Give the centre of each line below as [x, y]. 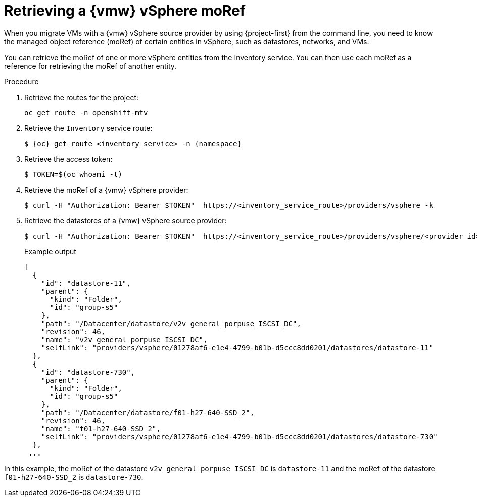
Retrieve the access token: [68, 159]
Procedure [21, 81]
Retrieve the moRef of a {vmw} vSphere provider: [106, 190]
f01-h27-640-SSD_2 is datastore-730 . [74, 477]
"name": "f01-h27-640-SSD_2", [101, 428]
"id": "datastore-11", [86, 283]
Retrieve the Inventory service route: [88, 128]
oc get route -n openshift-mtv [86, 112]
